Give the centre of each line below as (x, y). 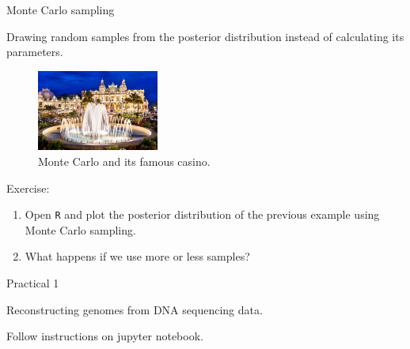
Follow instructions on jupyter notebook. (105, 336)
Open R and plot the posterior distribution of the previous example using (202, 214)
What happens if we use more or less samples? (137, 256)
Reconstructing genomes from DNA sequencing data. (135, 309)
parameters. (35, 52)
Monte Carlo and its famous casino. (124, 161)
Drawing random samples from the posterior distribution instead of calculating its (205, 36)
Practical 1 (33, 283)
